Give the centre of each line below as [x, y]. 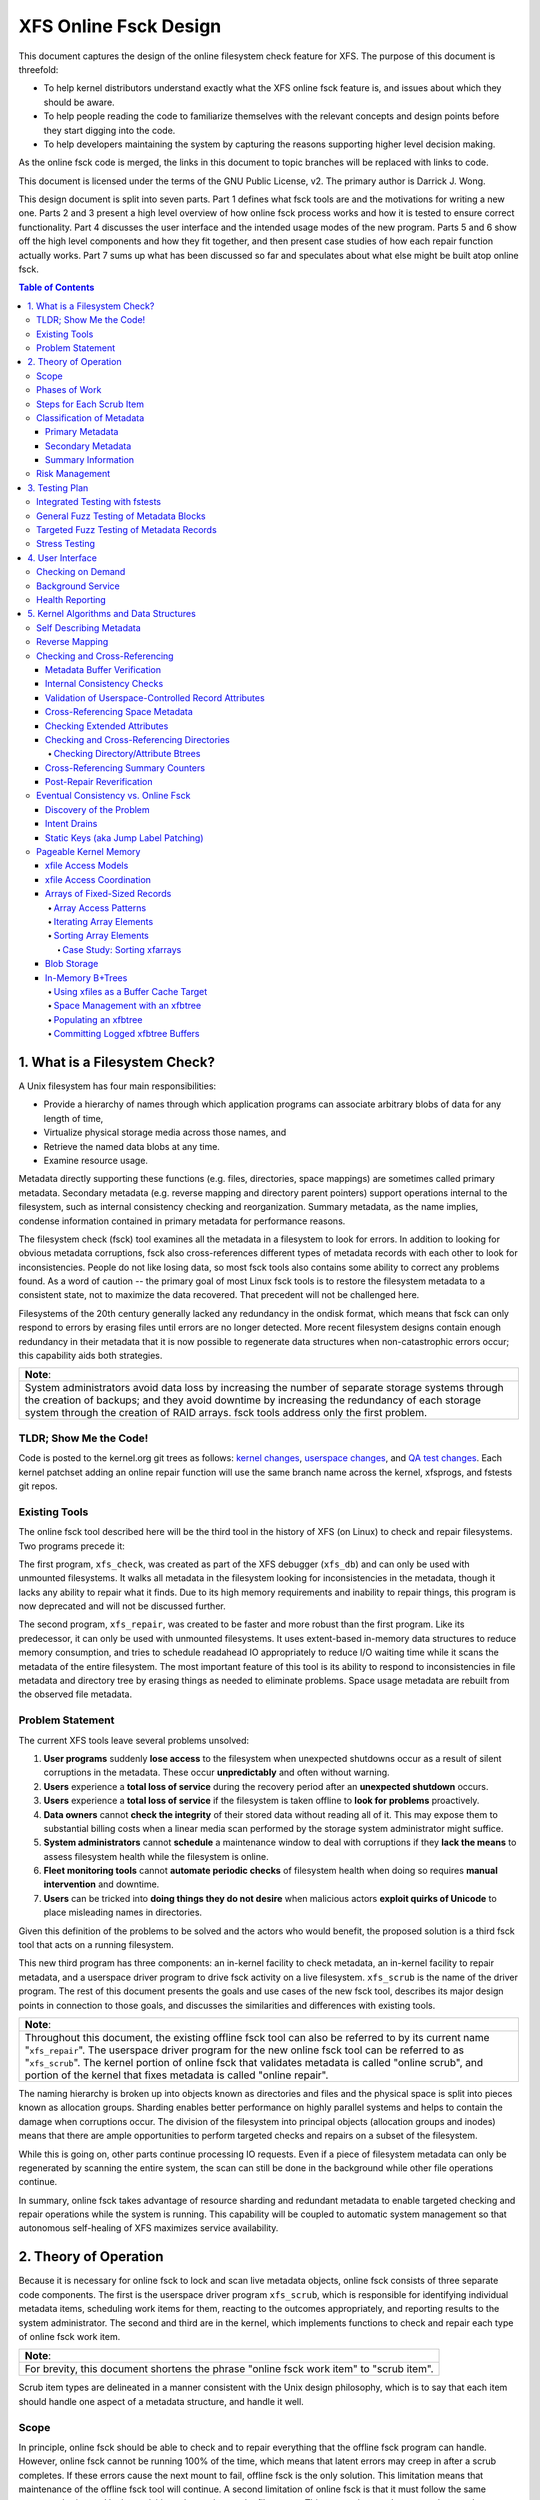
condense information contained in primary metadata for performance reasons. [182, 1221]
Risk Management [73, 474]
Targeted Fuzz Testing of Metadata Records [126, 530]
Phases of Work [69, 390]
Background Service [78, 586]
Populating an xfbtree [98, 1019]
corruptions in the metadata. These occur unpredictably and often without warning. [216, 1772]
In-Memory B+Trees [86, 977]
